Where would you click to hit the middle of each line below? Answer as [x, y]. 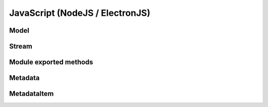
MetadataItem [32, 94]
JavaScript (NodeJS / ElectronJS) [80, 13]
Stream [21, 46]
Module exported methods [51, 62]
